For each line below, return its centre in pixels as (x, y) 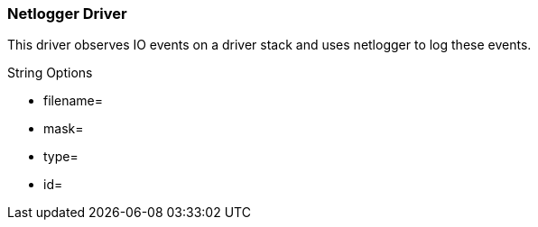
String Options (50, 73)
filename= (73, 101)
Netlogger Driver (67, 14)
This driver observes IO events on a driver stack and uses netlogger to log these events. (269, 45)
